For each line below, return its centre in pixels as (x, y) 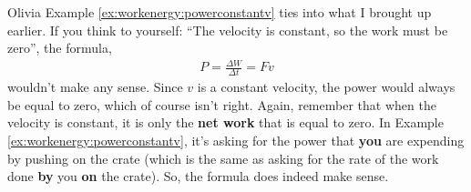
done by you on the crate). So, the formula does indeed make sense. (198, 176)
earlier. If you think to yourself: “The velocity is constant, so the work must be (228, 30)
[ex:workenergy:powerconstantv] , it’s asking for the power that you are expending (236, 140)
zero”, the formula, (60, 48)
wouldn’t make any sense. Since (95, 87)
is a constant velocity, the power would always (326, 87)
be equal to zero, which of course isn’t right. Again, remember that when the (222, 104)
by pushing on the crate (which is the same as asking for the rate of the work (223, 158)
